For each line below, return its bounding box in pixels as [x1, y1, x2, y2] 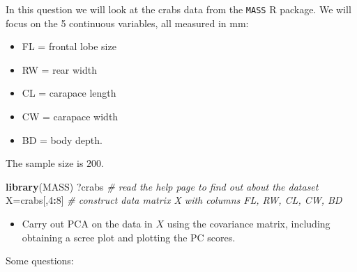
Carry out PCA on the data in [22, 216, 153, 230]
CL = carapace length [22, 86, 116, 100]
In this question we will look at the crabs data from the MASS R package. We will [6, 2, 351, 16]
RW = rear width [22, 62, 98, 77]
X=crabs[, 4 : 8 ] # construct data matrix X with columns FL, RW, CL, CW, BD [6, 193, 342, 207]
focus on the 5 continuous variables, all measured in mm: [6, 15, 249, 30]
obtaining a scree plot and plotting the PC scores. [22, 230, 236, 244]
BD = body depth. [22, 132, 102, 147]
